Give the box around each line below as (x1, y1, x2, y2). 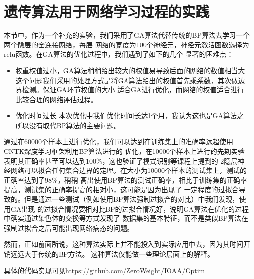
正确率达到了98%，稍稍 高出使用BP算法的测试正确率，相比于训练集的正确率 (4, 174, 247, 185)
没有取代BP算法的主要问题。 (29, 120, 121, 130)
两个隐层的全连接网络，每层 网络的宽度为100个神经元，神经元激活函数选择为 (4, 39, 249, 49)
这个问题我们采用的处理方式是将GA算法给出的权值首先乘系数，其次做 (15, 75, 238, 85)
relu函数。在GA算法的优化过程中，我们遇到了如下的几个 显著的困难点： (4, 49, 233, 59)
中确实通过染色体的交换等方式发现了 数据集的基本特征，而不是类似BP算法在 (4, 213, 249, 223)
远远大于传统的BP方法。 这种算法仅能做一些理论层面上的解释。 (10, 249, 214, 258)
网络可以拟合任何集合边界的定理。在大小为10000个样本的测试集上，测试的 (10, 165, 247, 175)
